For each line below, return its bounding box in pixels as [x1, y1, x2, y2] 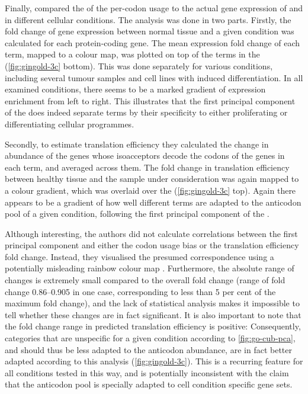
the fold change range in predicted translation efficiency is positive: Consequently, [5, 320, 301, 332]
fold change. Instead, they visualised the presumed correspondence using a [5, 250, 274, 262]
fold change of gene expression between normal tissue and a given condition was [5, 25, 294, 37]
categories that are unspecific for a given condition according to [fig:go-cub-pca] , [5, 332, 296, 344]
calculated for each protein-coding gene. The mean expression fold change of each [5, 36, 300, 49]
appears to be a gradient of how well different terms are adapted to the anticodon [5, 196, 301, 208]
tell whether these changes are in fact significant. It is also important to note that [5, 308, 301, 321]
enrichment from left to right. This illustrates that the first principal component [5, 94, 296, 107]
